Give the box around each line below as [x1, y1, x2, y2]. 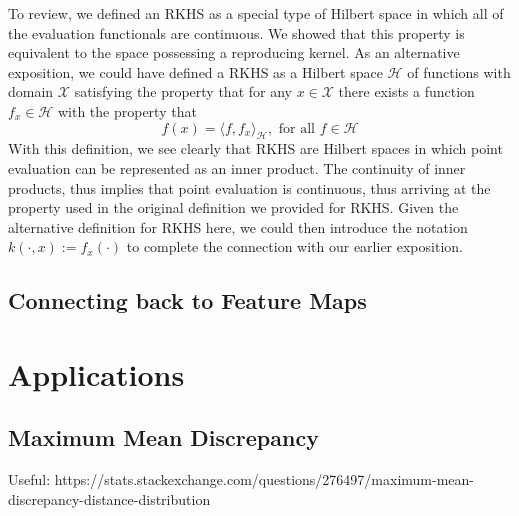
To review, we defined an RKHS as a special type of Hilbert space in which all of [8, 3, 504, 23]
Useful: [8, 469, 51, 490]
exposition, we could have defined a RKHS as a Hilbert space [8, 61, 383, 82]
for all [278, 121, 316, 136]
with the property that [57, 100, 197, 121]
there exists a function [338, 81, 475, 102]
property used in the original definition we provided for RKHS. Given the [8, 197, 459, 218]
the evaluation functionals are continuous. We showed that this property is [8, 22, 465, 43]
